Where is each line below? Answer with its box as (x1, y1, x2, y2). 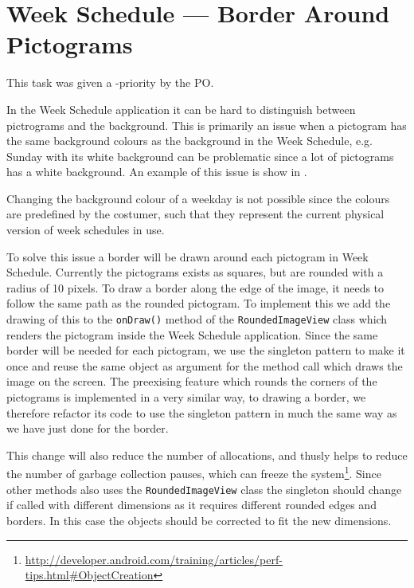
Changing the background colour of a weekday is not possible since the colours (6, 190, 390, 206)
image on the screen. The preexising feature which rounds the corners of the (6, 373, 377, 390)
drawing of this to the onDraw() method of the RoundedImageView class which (6, 311, 388, 327)
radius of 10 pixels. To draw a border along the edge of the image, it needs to (6, 279, 385, 296)
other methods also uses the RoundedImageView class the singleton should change (6, 480, 402, 497)
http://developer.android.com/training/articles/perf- (25, 551, 283, 567)
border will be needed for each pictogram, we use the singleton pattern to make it (6, 342, 405, 359)
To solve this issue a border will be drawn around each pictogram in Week (6, 248, 369, 265)
